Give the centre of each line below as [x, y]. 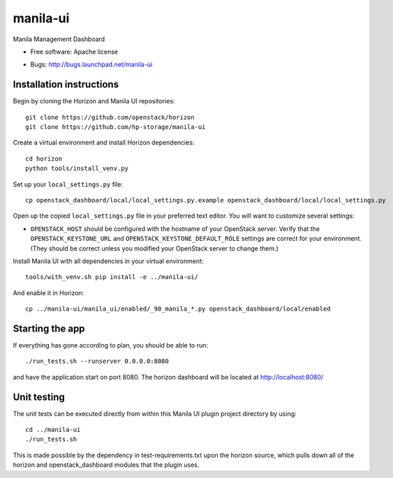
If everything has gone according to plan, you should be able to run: [111, 345]
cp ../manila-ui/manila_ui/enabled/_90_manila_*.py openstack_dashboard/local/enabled [178, 309]
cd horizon [44, 158]
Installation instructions [66, 85]
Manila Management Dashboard [59, 39]
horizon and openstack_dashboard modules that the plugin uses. [106, 465]
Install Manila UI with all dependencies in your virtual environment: [108, 261]
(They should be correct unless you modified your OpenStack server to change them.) [155, 248]
